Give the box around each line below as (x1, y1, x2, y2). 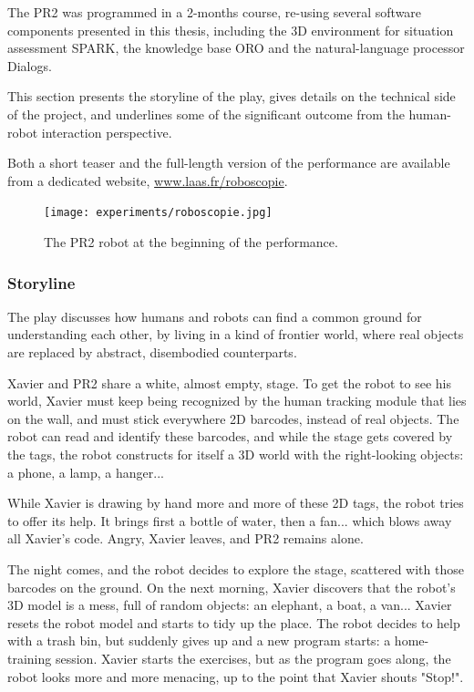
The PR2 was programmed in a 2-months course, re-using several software (7, 3, 422, 21)
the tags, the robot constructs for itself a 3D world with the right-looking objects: (7, 444, 464, 463)
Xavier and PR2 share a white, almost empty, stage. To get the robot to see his (7, 373, 451, 392)
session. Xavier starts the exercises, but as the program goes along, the (55, 648, 451, 667)
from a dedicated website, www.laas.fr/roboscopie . (7, 170, 288, 190)
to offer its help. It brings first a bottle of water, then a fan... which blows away (7, 511, 452, 530)
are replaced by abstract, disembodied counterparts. (7, 343, 297, 361)
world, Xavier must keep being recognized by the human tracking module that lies (7, 391, 467, 410)
